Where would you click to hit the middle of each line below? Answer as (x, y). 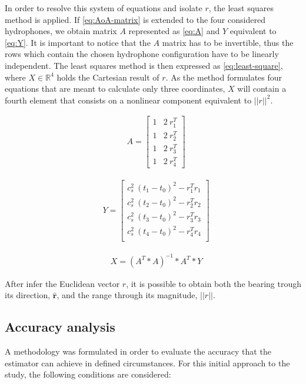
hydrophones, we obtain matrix (61, 31)
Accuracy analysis (60, 327)
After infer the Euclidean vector (62, 283)
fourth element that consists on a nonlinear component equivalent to (128, 100)
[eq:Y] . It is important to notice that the (78, 42)
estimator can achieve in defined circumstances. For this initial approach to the (147, 363)
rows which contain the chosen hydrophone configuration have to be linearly (142, 54)
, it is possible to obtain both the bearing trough (214, 283)
